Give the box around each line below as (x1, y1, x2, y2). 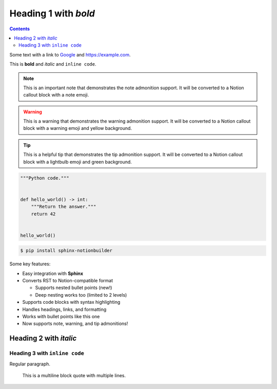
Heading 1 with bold (9, 8, 95, 19)
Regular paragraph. (9, 361, 51, 367)
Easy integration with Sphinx (22, 270, 84, 277)
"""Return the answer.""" (31, 204, 96, 210)
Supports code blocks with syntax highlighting (22, 299, 121, 305)
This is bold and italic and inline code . (9, 61, 96, 67)
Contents (9, 26, 30, 32)
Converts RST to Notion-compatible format (22, 278, 113, 284)
